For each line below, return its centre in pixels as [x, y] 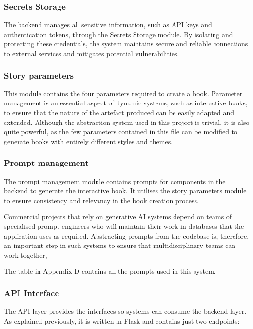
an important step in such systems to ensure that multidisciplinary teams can [120, 245]
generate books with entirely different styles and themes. [88, 141]
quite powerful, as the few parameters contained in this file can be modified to [121, 132]
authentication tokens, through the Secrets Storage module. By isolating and [118, 34]
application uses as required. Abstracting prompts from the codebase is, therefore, [126, 236]
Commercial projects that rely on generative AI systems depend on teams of [118, 216]
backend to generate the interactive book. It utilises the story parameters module [125, 191]
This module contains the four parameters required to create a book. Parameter [123, 93]
